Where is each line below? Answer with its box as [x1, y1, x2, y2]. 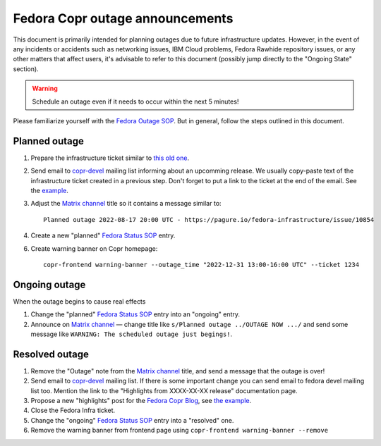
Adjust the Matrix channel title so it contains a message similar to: [30, 199, 222, 208]
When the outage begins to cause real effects [13, 297, 146, 306]
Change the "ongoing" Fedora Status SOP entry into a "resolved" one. [30, 416, 234, 424]
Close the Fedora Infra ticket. [30, 406, 116, 415]
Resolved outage [13, 348, 90, 360]
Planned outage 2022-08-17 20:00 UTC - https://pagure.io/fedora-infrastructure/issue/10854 [43, 216, 375, 223]
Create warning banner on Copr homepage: [30, 244, 158, 253]
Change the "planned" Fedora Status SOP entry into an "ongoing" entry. [30, 310, 240, 318]
